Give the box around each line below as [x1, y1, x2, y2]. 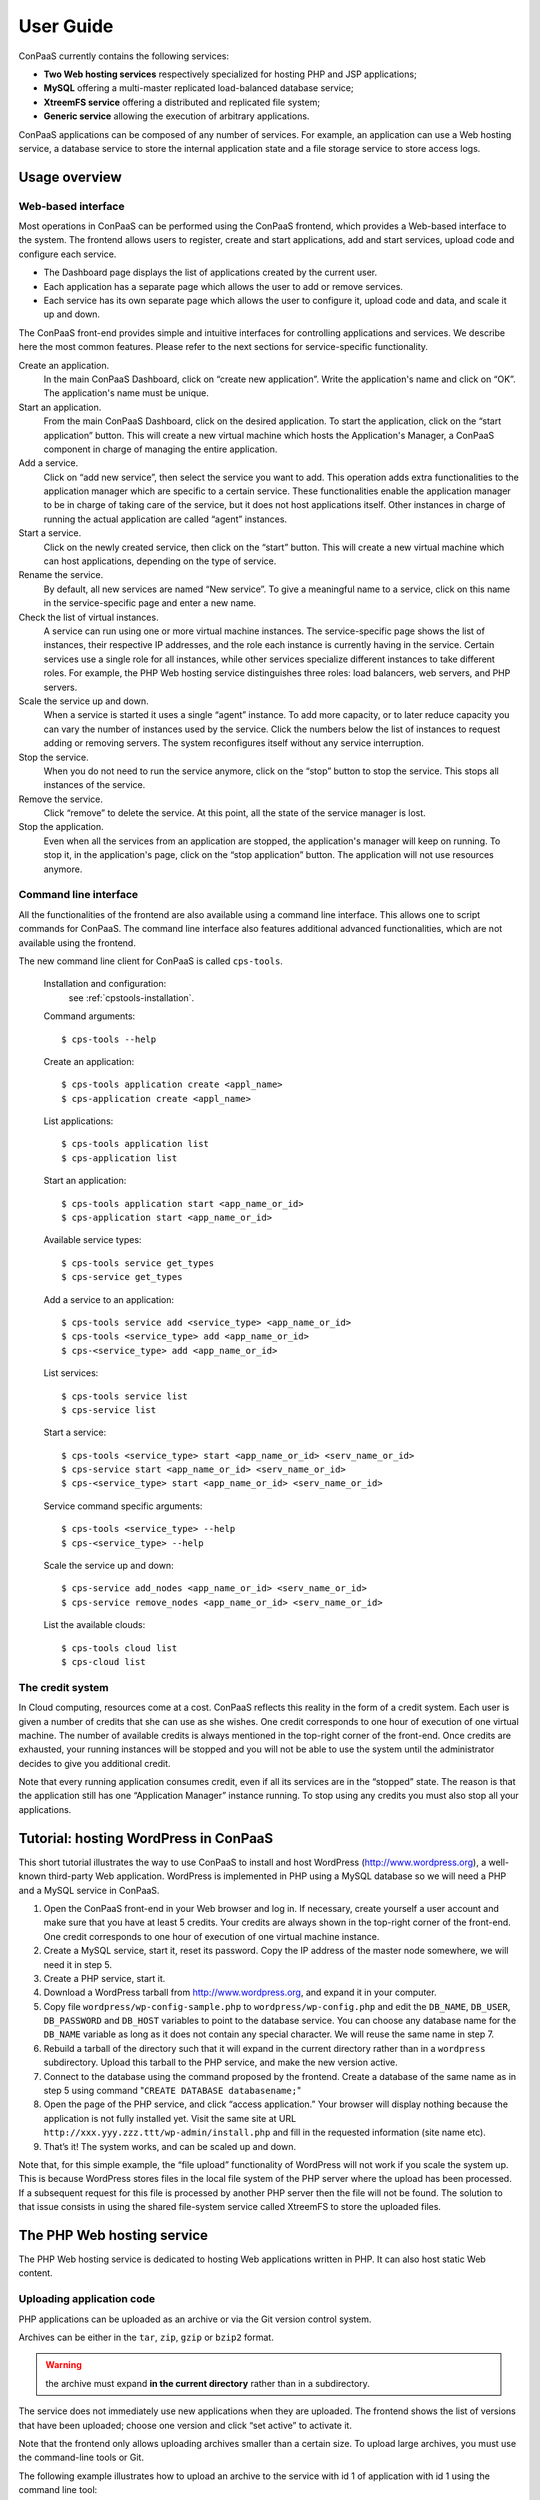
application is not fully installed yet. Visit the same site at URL [43, 2112, 297, 2124]
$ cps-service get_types [61, 1271, 183, 1283]
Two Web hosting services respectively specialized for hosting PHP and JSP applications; [43, 68, 417, 80]
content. [18, 2267, 54, 2279]
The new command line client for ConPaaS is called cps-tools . [18, 955, 284, 967]
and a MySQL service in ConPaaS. [18, 1884, 160, 1896]
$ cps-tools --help [61, 1033, 157, 1045]
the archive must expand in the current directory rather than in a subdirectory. [45, 2377, 370, 2389]
